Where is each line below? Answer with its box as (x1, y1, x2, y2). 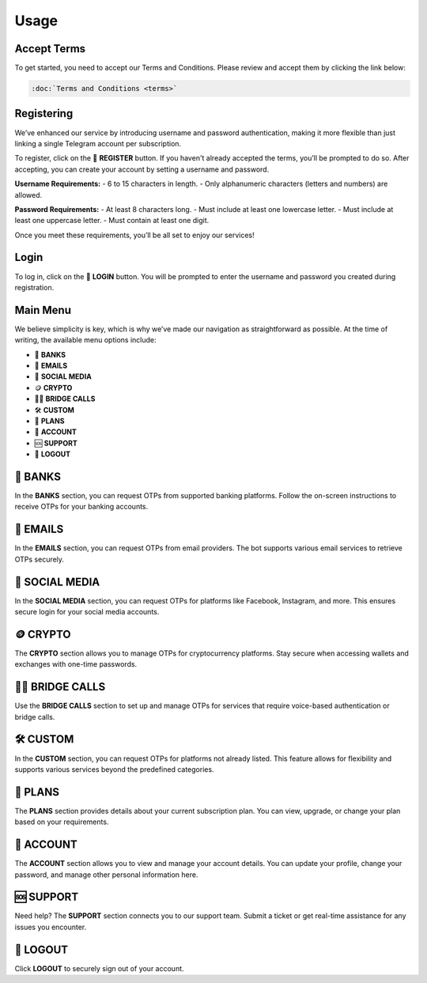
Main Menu (14, 303, 71, 316)
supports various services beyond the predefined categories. (14, 764, 214, 774)
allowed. (14, 190, 43, 199)
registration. (14, 282, 55, 292)
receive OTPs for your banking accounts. (14, 502, 149, 512)
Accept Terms (14, 42, 86, 55)
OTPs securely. (14, 554, 65, 564)
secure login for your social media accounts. (14, 607, 160, 617)
